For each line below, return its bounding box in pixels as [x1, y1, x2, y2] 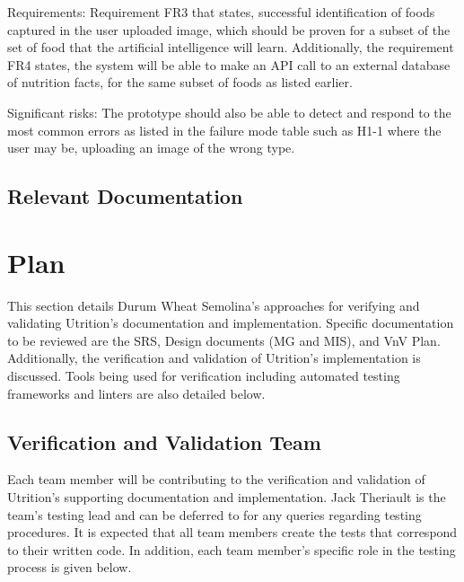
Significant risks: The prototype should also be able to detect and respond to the [7, 102, 451, 121]
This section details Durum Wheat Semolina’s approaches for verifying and [7, 295, 420, 314]
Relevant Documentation [7, 182, 243, 210]
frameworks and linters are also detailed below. [7, 384, 266, 402]
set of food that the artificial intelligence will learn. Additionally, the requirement [7, 38, 454, 57]
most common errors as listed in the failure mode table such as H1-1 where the [7, 120, 442, 139]
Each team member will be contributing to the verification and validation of [7, 470, 425, 489]
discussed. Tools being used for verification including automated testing [7, 366, 400, 385]
